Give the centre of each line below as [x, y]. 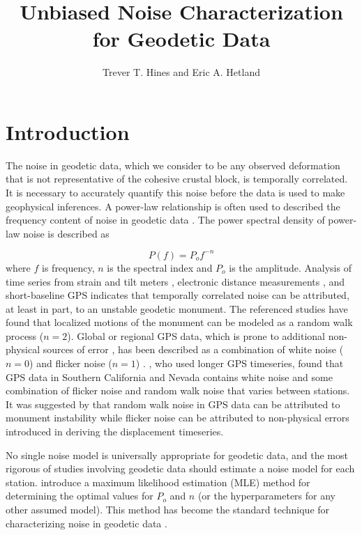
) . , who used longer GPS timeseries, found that [240, 363]
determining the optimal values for [80, 496]
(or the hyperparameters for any [266, 496]
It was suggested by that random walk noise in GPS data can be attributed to [173, 404]
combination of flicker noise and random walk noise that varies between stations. [178, 390]
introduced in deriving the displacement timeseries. [115, 432]
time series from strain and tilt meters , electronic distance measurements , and [175, 281]
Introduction [68, 131]
